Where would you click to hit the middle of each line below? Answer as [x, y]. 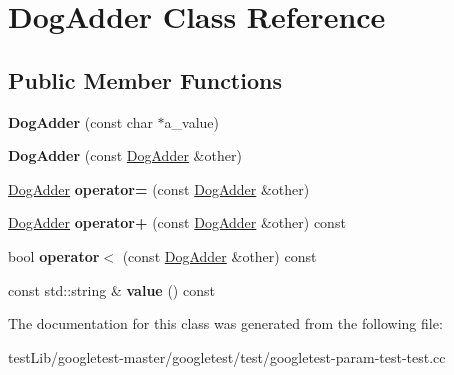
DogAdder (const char [80, 121]
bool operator [54, 255]
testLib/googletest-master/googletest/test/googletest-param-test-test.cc [227, 356]
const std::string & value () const [111, 289]
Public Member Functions [145, 79]
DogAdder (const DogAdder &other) [125, 155]
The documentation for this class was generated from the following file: [225, 323]
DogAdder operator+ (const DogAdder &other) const [177, 222]
